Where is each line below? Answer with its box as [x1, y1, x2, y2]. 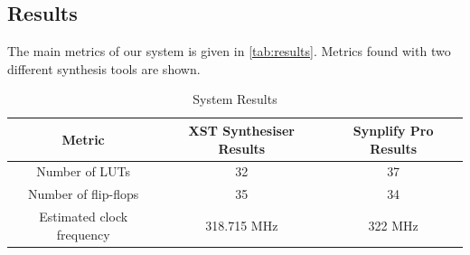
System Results [193, 90, 277, 109]
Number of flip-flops [28, 184, 139, 203]
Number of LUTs [36, 162, 131, 181]
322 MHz [368, 215, 418, 234]
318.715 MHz [205, 215, 278, 234]
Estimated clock [39, 207, 128, 226]
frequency [56, 224, 110, 243]
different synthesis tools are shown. [7, 59, 201, 78]
